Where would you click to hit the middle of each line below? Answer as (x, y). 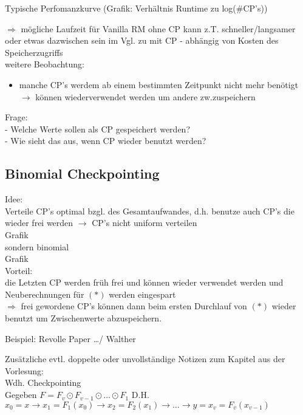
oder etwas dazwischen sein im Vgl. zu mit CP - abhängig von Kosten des (142, 40)
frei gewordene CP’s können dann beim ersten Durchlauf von (134, 306)
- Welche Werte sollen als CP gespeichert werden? (97, 129)
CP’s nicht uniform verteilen (145, 223)
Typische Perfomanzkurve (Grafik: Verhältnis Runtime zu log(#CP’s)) (136, 8)
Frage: (16, 117)
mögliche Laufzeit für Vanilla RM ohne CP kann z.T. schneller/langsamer (158, 28)
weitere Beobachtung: (45, 64)
